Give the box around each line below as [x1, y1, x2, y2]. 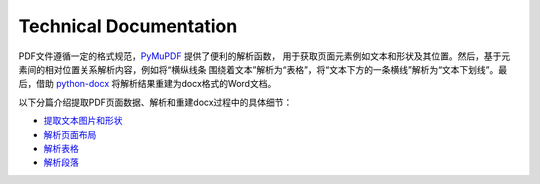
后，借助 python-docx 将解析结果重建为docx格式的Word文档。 [18, 78, 277, 90]
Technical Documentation [18, 15, 238, 37]
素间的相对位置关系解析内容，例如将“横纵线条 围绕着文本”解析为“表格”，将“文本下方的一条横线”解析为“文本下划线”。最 [18, 63, 508, 75]
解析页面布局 [43, 128, 97, 140]
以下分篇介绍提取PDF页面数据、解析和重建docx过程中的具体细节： [18, 96, 293, 108]
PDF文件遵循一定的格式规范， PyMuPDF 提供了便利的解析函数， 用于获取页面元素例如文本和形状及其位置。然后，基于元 [18, 50, 511, 62]
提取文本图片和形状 [43, 115, 123, 127]
